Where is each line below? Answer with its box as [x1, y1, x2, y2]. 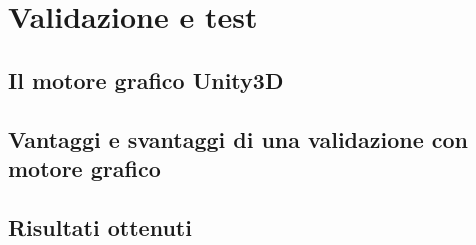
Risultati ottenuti [8, 211, 192, 242]
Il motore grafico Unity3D [8, 64, 284, 95]
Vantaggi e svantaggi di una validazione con [8, 123, 469, 154]
